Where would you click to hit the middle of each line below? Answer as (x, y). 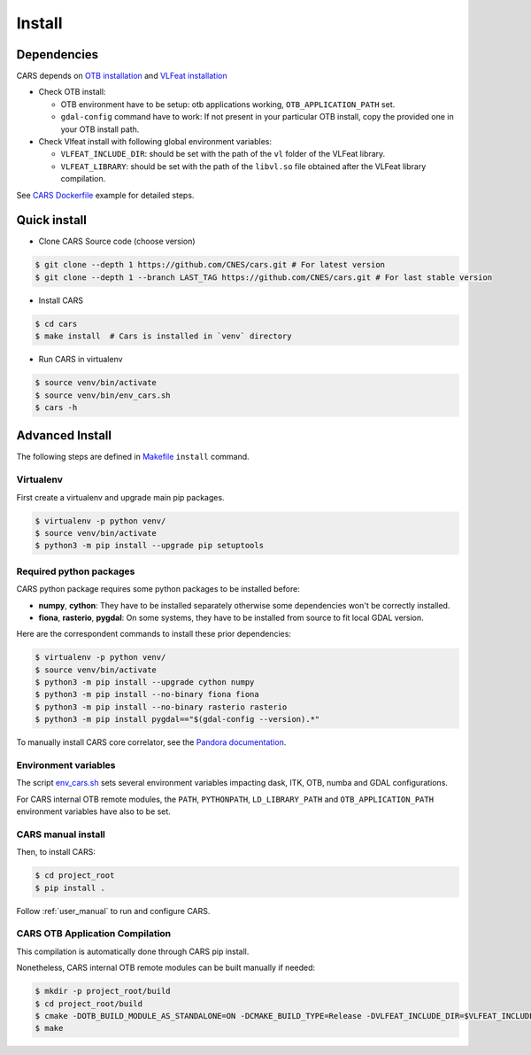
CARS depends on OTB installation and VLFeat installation (122, 76)
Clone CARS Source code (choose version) (117, 241)
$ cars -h (56, 407)
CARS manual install (61, 834)
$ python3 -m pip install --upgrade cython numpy (145, 683)
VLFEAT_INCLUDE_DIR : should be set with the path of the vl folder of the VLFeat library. (223, 154)
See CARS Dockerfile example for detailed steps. (105, 195)
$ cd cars (56, 324)
